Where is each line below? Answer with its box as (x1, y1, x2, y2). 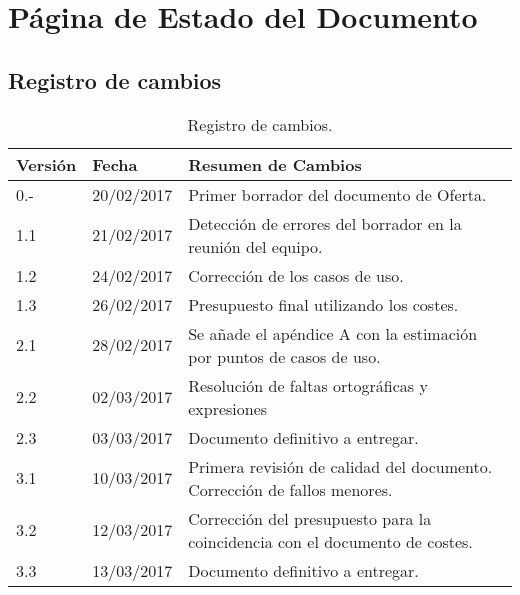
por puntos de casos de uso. (188, 344, 381, 368)
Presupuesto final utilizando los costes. (188, 292, 459, 316)
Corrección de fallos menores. (188, 477, 393, 501)
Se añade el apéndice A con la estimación (188, 321, 478, 345)
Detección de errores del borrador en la (188, 211, 462, 235)
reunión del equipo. (188, 234, 323, 258)
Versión (16, 152, 77, 176)
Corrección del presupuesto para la (188, 506, 432, 530)
